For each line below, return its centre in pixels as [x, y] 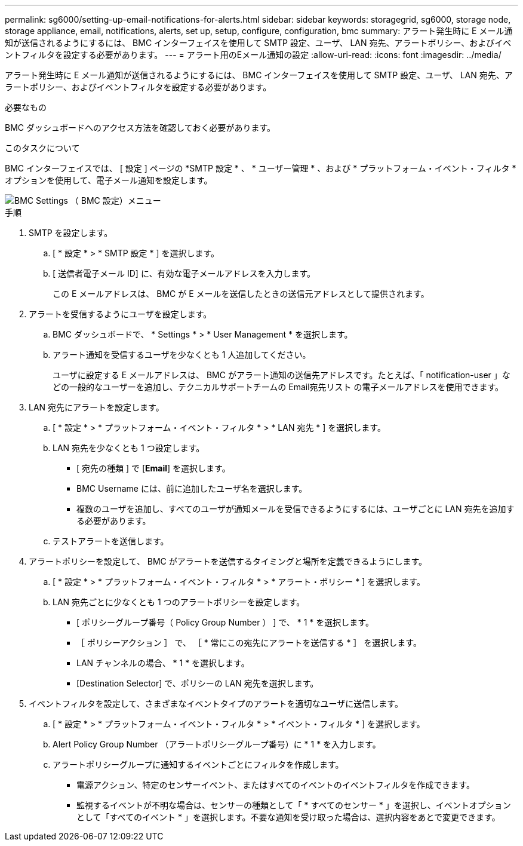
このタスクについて [42, 148]
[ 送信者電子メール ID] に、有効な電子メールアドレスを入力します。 [184, 273]
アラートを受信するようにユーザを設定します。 [120, 314]
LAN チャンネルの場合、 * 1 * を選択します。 [163, 663]
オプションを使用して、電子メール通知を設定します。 [109, 180]
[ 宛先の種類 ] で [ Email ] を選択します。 [153, 468]
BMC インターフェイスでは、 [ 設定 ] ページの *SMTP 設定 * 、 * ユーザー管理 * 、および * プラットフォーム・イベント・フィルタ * [261, 168]
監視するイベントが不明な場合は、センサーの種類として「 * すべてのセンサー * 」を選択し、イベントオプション [294, 805]
